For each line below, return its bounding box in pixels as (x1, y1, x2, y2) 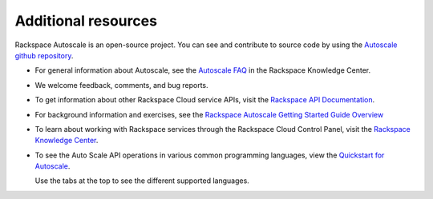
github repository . (14, 50, 74, 60)
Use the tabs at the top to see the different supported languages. (34, 176, 250, 185)
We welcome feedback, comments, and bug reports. (34, 80, 208, 90)
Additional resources (14, 12, 158, 30)
